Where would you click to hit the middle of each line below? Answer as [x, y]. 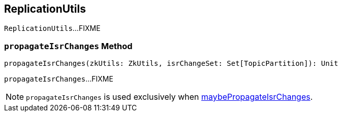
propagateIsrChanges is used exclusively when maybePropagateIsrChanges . [169, 97]
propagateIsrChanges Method [68, 46]
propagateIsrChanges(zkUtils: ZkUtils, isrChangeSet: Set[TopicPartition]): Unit [171, 64]
